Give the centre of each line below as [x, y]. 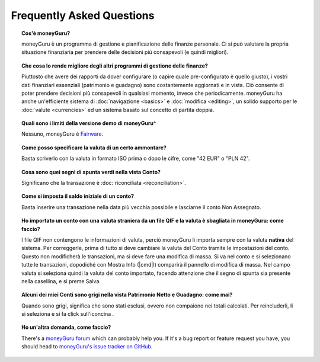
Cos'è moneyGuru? [46, 33]
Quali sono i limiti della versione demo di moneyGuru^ [89, 123]
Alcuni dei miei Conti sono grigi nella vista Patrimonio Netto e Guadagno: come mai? [127, 295]
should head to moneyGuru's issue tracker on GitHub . [87, 347]
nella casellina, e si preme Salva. [61, 281]
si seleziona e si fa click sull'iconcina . [68, 314]
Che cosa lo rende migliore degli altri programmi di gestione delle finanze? [115, 66]
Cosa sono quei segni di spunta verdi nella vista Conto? [91, 172]
